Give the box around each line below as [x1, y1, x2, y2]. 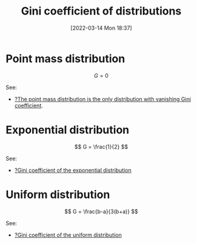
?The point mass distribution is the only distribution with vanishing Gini [14, 95, 192, 102]
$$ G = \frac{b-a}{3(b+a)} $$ [64, 208, 139, 215]
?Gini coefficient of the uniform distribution [14, 231, 122, 239]
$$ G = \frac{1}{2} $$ [74, 143, 129, 150]
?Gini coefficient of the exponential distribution [14, 167, 132, 174]
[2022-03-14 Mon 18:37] [70, 24, 132, 31]
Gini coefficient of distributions [21, 4, 182, 18]
